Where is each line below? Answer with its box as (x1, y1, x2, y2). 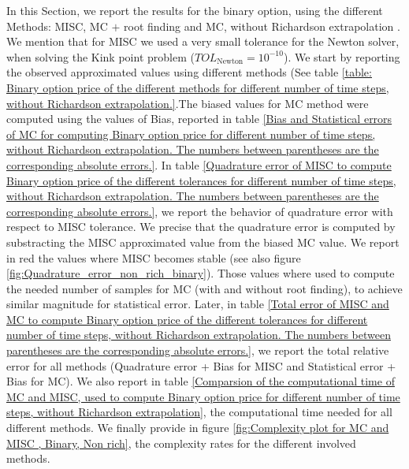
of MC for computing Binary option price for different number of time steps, (6, 125, 376, 142)
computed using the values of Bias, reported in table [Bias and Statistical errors (6, 110, 392, 127)
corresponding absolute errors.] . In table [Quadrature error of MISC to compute (6, 156, 392, 173)
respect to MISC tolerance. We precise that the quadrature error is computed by (6, 218, 396, 235)
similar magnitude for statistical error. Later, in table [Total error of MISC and (6, 296, 389, 312)
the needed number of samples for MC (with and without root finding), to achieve (6, 280, 403, 296)
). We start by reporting (283, 48, 400, 65)
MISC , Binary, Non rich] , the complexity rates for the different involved (6, 434, 356, 451)
